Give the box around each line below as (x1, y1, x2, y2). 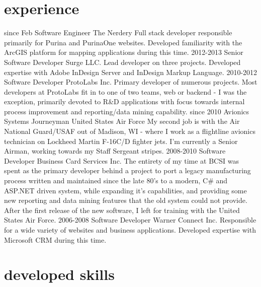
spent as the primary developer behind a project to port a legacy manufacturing (4, 165, 251, 176)
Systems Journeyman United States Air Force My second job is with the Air (4, 116, 240, 126)
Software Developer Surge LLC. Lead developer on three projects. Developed (4, 56, 241, 67)
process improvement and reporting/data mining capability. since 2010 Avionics (4, 106, 249, 116)
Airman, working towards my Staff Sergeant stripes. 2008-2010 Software (4, 146, 226, 156)
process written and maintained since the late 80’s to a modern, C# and (4, 175, 228, 186)
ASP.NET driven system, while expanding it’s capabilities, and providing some (4, 185, 247, 195)
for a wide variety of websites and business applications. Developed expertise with (4, 225, 256, 235)
